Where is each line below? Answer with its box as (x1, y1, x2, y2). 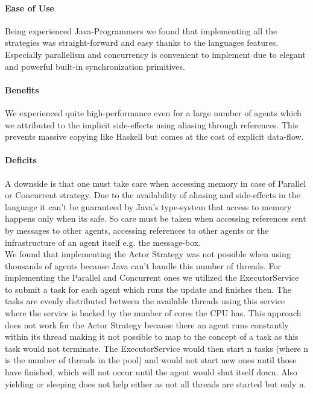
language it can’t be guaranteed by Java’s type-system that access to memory (5, 200, 292, 213)
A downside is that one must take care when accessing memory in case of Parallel (5, 177, 306, 189)
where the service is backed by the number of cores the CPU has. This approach (5, 307, 302, 319)
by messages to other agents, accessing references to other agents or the (5, 224, 269, 236)
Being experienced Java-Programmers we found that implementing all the (5, 24, 277, 37)
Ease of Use (5, 1, 54, 14)
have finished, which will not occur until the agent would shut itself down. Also (5, 366, 297, 378)
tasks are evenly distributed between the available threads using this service (5, 295, 285, 307)
